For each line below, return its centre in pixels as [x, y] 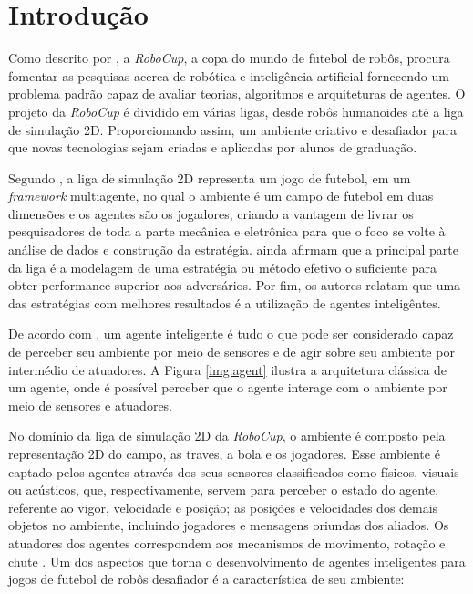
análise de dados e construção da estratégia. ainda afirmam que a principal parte [234, 250]
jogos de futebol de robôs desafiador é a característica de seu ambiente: [206, 579]
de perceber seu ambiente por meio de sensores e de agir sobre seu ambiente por [231, 352]
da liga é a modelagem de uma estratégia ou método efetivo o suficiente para [222, 267]
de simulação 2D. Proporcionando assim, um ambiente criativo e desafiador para [233, 129]
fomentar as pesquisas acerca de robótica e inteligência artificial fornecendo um [229, 75]
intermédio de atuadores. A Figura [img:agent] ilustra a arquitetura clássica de [228, 369]
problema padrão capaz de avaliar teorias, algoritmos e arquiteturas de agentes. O [237, 94]
